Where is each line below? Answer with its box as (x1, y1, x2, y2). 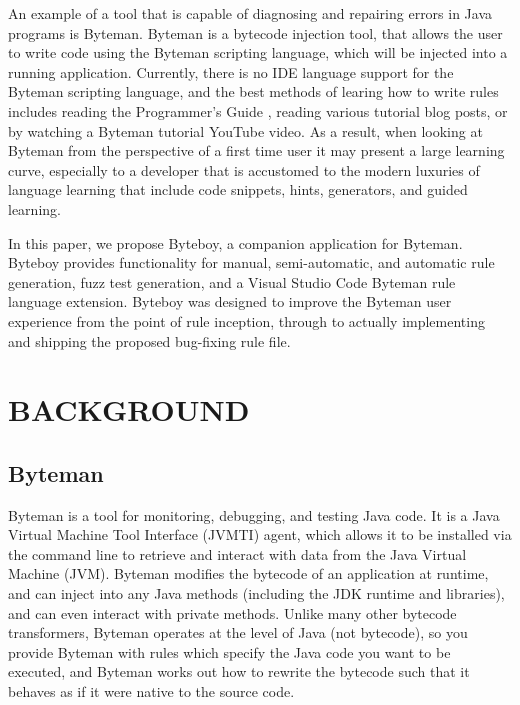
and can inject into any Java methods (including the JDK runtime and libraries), (8, 583, 505, 604)
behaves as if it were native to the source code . (8, 681, 295, 702)
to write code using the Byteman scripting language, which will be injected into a (8, 42, 508, 63)
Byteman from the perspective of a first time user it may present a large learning (8, 140, 505, 161)
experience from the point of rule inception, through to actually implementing (8, 310, 485, 331)
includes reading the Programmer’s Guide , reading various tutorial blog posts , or (8, 100, 508, 121)
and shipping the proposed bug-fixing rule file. (8, 330, 291, 351)
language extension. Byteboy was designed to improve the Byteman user (8, 291, 452, 312)
